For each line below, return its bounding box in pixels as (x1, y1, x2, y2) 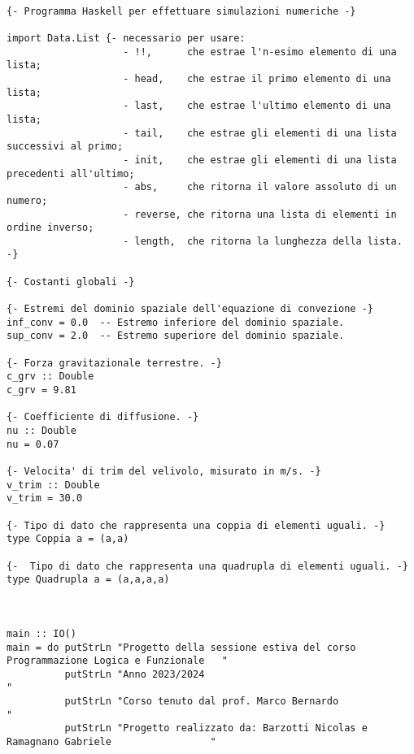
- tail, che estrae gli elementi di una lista (123, 127, 397, 139)
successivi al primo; (7, 141, 124, 153)
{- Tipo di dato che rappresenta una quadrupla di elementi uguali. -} (7, 560, 408, 572)
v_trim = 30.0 (7, 492, 83, 505)
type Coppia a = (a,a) (7, 533, 129, 545)
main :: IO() (7, 627, 76, 639)
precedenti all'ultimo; (7, 167, 135, 180)
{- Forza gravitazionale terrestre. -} (7, 357, 222, 369)
